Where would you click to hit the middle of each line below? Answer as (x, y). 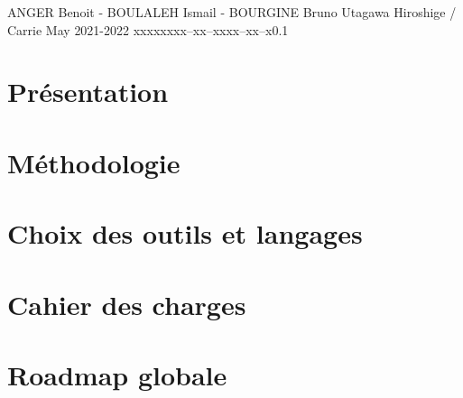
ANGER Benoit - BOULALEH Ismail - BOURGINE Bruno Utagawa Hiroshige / (232, 12)
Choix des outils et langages (185, 233)
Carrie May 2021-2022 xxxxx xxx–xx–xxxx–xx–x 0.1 (148, 29)
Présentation (88, 92)
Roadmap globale (117, 374)
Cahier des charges (127, 304)
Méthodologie (94, 162)
